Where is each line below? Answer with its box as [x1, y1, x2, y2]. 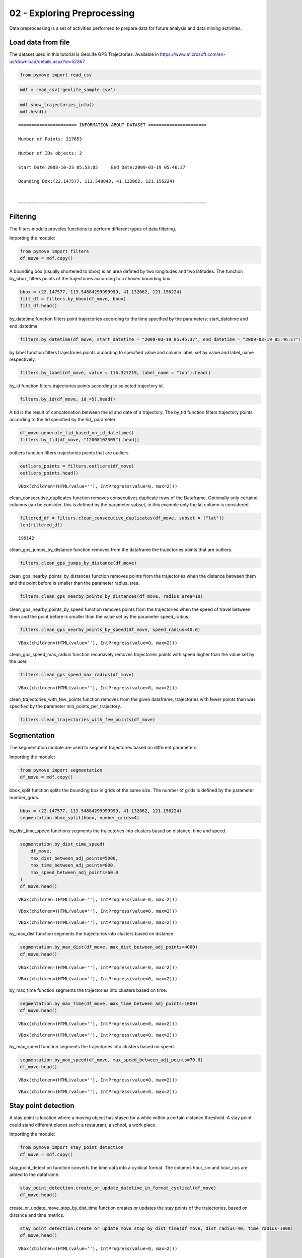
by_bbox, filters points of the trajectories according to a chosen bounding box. [9, 275, 172, 281]
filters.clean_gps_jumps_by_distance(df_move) [20, 560, 137, 566]
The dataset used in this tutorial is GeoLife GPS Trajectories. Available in [9, 51, 159, 57]
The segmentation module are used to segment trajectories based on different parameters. [9, 745, 198, 751]
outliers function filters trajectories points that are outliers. [9, 449, 130, 455]
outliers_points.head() [20, 470, 79, 476]
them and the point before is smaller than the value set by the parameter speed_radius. [9, 613, 190, 619]
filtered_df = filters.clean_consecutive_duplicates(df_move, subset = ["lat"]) [20, 515, 224, 521]
